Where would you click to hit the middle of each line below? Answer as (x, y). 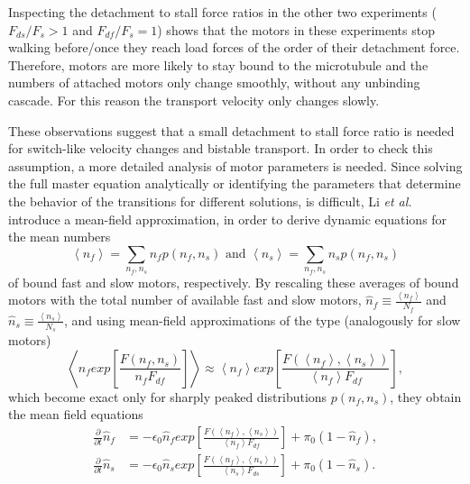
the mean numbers (60, 237)
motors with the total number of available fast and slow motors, (185, 300)
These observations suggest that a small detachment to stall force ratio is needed (231, 130)
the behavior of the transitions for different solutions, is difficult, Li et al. (210, 201)
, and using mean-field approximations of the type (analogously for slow (262, 320)
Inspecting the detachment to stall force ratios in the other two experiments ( (222, 12)
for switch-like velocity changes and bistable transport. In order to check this (221, 148)
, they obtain (426, 396)
